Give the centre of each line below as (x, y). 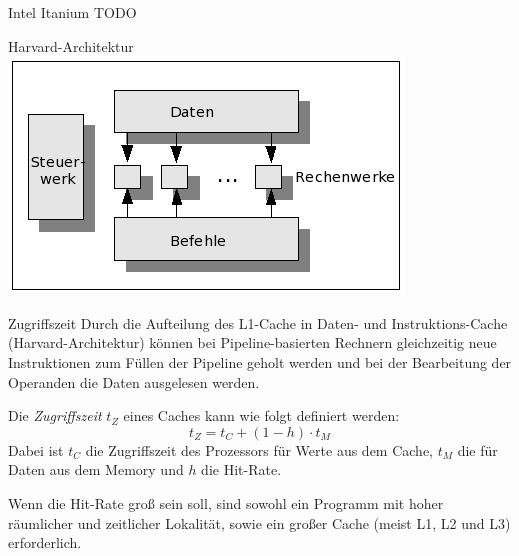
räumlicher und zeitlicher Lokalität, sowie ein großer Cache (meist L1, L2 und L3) (259, 522)
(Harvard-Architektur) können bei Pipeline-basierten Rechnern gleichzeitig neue (252, 342)
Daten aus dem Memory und (96, 469)
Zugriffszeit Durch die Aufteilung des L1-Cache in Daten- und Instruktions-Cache (258, 322)
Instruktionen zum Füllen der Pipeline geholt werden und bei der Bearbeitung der (260, 361)
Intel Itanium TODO (72, 12)
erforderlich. (45, 542)
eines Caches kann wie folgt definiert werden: (261, 415)
